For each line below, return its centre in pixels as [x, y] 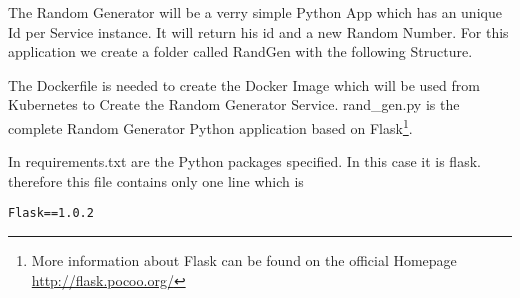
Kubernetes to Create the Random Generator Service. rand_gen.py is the [234, 104]
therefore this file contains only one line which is [156, 180]
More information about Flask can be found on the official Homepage [244, 260]
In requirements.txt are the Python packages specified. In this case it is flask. [244, 161]
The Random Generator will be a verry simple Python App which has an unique [255, 12]
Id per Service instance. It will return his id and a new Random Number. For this [258, 31]
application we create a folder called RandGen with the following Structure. [240, 51]
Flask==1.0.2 [51, 213]
